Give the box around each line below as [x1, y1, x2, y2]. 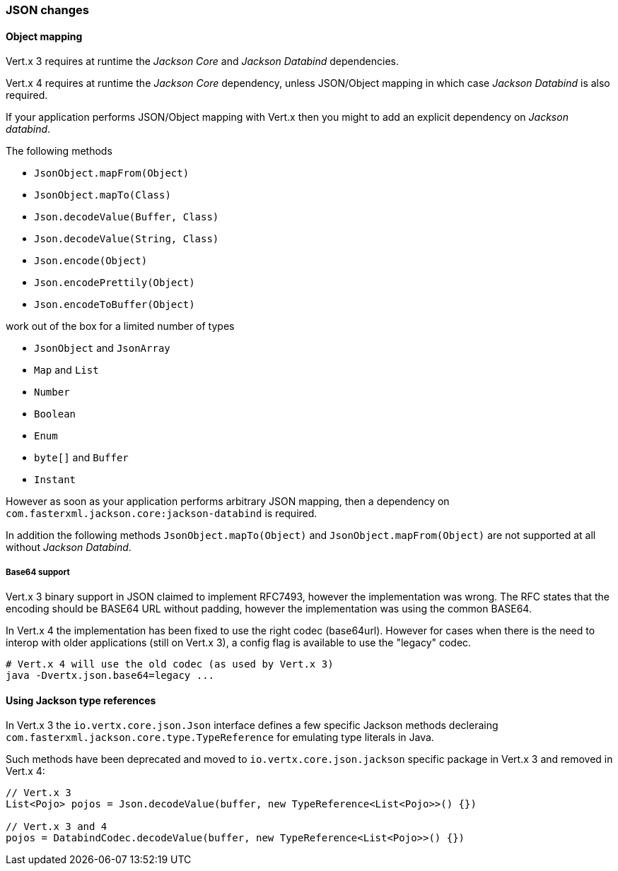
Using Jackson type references [6, 694, 156, 706]
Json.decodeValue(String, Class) [34, 233, 219, 245]
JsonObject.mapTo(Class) [34, 189, 171, 201]
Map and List [34, 364, 99, 377]
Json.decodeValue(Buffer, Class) [34, 211, 219, 223]
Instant [34, 474, 76, 486]
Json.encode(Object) [34, 255, 148, 267]
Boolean [34, 408, 76, 420]
